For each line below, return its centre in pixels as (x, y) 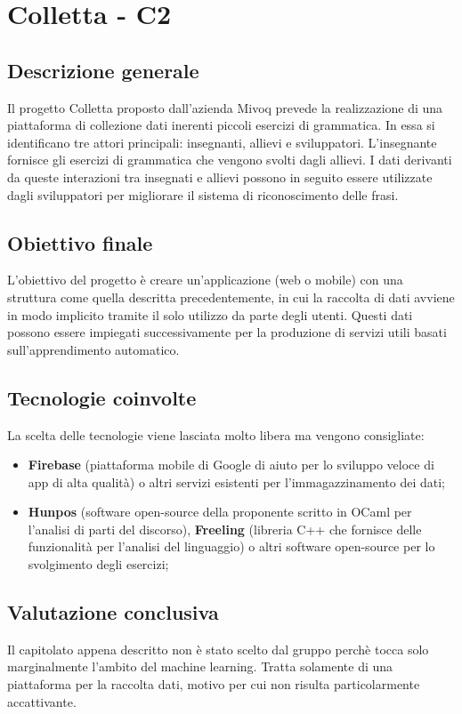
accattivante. (42, 701)
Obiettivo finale (80, 242)
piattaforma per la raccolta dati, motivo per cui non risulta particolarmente (214, 684)
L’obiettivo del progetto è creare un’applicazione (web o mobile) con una (205, 280)
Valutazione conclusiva (113, 612)
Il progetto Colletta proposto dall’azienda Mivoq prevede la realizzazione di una (225, 107)
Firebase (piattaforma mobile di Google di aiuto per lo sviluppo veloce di (231, 465)
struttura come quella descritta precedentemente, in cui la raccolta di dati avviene (231, 297)
